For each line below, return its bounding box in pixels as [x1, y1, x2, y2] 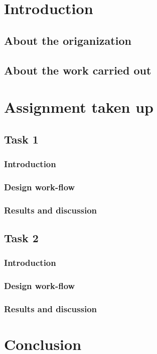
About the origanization [4, 32, 131, 48]
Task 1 [4, 131, 39, 147]
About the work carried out [4, 62, 151, 78]
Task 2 [4, 230, 39, 246]
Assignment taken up [4, 97, 153, 117]
